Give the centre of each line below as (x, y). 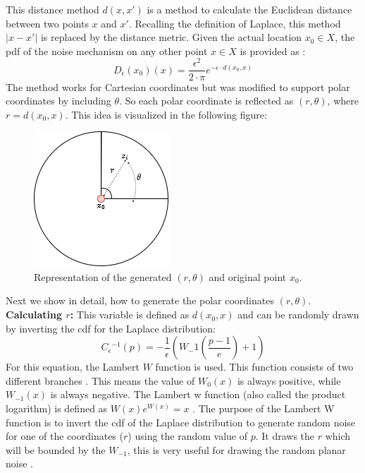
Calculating (34, 315)
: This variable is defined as (130, 315)
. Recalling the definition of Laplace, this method (235, 23)
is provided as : (273, 50)
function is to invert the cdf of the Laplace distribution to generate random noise (181, 422)
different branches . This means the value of (100, 380)
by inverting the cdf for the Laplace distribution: (111, 328)
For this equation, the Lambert (73, 367)
